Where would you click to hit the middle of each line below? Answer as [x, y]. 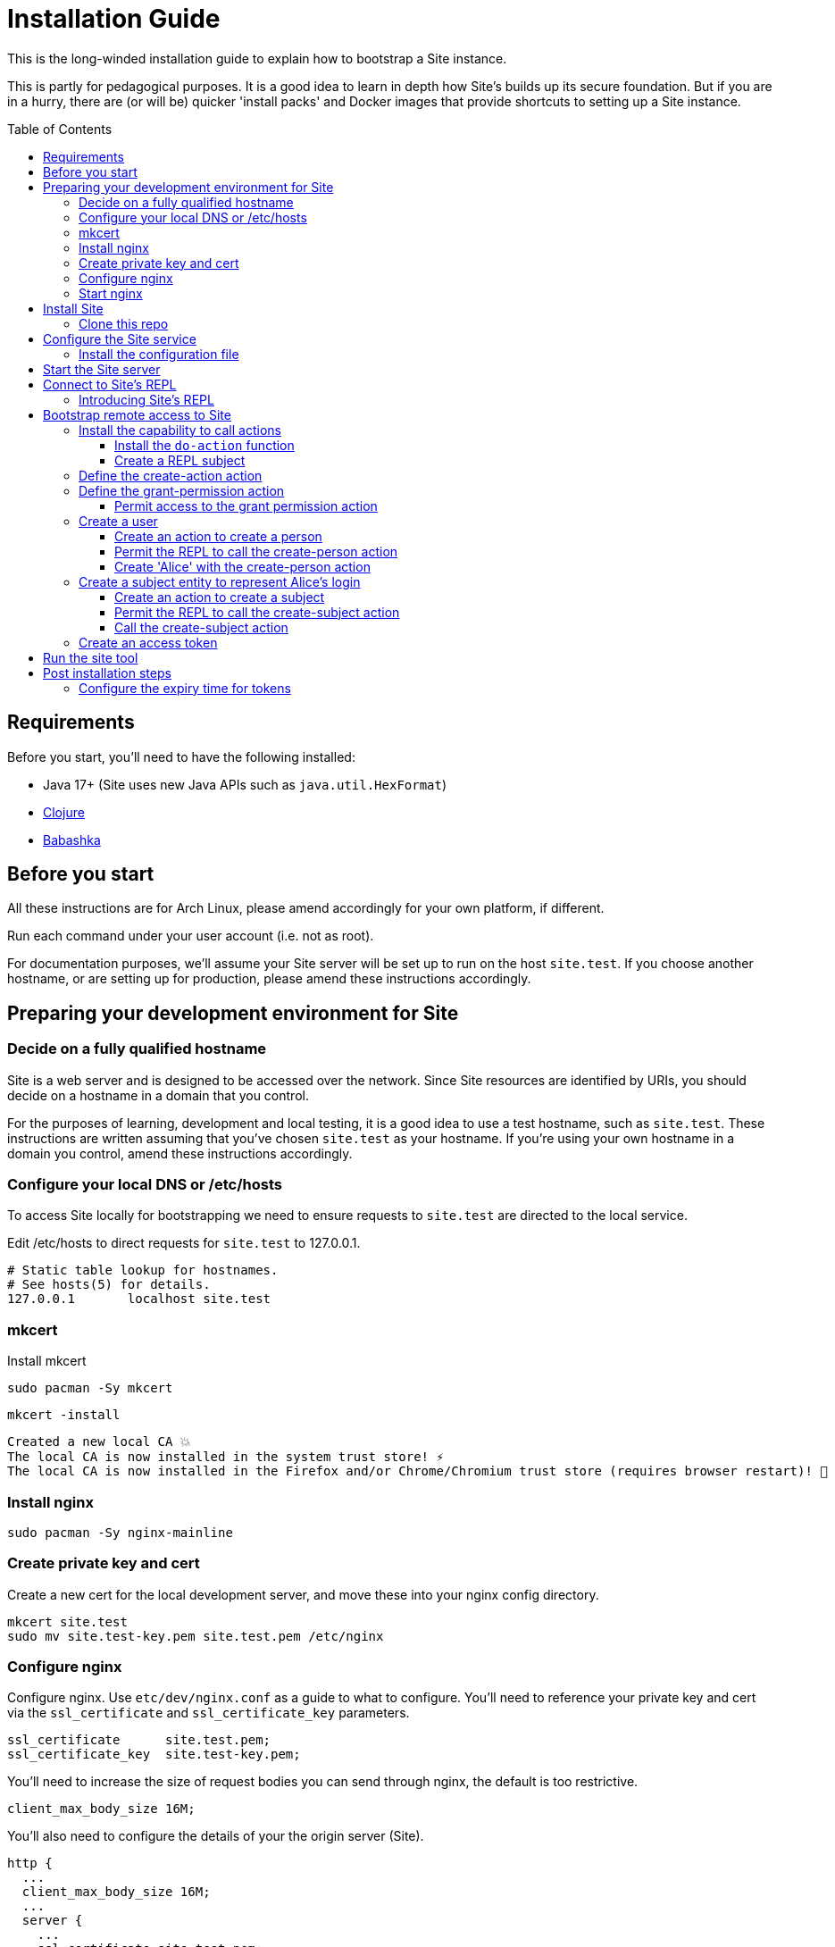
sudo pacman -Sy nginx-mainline [120, 1532]
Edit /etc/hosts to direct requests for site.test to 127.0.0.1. [184, 1243]
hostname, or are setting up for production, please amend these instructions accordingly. [269, 979]
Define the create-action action [171, 475]
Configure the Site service [120, 338]
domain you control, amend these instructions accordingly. [180, 1153]
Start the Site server [102, 369]
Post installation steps [107, 673]
